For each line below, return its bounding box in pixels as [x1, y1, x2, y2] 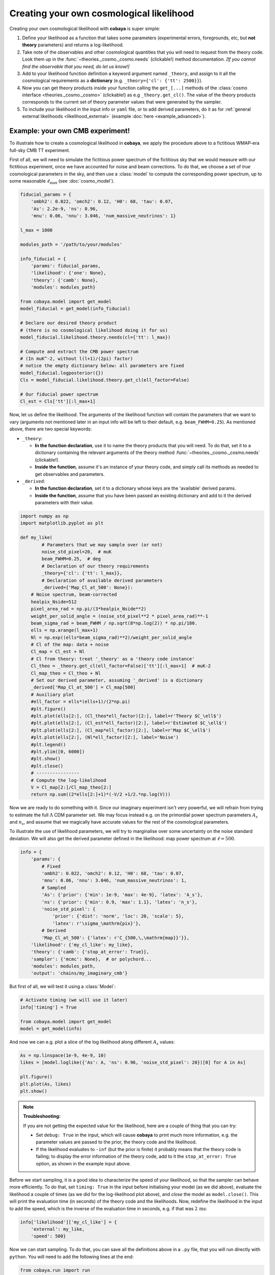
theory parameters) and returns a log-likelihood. [22, 42, 124, 48]
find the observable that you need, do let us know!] [22, 63, 130, 69]
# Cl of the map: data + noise [31, 642, 109, 648]
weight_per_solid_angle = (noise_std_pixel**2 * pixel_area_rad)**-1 [31, 613, 208, 619]
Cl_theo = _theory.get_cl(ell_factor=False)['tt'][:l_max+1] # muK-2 [31, 663, 211, 669]
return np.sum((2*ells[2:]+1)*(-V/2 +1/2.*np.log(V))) [31, 792, 171, 798]
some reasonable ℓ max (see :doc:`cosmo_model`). [9, 178, 115, 185]
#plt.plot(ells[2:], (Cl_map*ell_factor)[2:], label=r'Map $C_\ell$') [31, 727, 211, 733]
